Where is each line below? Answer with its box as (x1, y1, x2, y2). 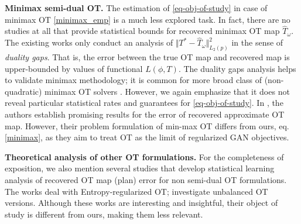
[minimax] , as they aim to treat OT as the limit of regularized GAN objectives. (5, 131, 289, 143)
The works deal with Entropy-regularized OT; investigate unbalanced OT (5, 185, 268, 197)
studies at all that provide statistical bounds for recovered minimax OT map (5, 25, 280, 37)
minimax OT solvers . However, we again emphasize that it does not (45, 85, 290, 97)
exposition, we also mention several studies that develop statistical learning (5, 162, 275, 174)
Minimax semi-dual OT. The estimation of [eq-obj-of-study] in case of (5, 2, 268, 13)
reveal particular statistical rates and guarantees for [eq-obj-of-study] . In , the (5, 97, 283, 109)
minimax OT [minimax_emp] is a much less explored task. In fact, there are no (5, 13, 290, 25)
